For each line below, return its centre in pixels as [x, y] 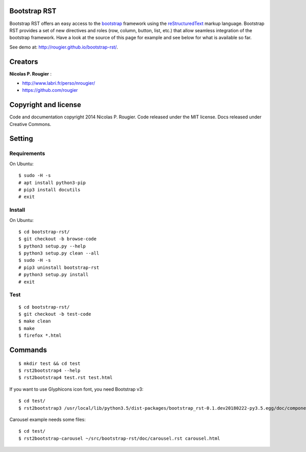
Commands [28, 350]
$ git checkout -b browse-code [58, 239]
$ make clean [35, 321]
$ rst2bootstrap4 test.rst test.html [66, 378]
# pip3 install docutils [49, 190]
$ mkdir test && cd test [49, 363]
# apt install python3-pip [52, 183]
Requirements [27, 154]
